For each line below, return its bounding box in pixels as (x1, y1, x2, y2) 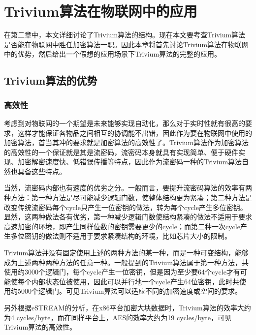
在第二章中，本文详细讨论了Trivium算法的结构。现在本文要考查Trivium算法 (4, 30, 246, 40)
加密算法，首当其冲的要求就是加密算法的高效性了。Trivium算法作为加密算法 (4, 137, 249, 148)
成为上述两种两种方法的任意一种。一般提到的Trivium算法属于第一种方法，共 (4, 257, 249, 267)
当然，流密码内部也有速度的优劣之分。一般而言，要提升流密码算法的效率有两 (4, 183, 252, 193)
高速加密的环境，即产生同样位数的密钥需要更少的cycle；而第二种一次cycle (4, 221, 240, 231)
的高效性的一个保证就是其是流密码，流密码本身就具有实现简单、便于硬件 (4, 147, 238, 157)
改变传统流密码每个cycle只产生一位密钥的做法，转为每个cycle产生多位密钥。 (4, 202, 247, 212)
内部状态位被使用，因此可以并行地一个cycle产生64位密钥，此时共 (31, 276, 239, 286)
